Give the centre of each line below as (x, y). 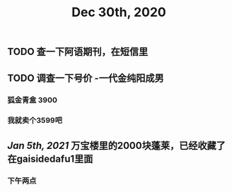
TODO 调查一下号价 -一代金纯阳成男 (86, 78)
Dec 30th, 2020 (119, 12)
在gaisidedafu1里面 (50, 158)
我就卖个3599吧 (35, 121)
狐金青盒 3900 (33, 100)
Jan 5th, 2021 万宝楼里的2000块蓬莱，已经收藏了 (117, 145)
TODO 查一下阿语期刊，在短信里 (78, 52)
